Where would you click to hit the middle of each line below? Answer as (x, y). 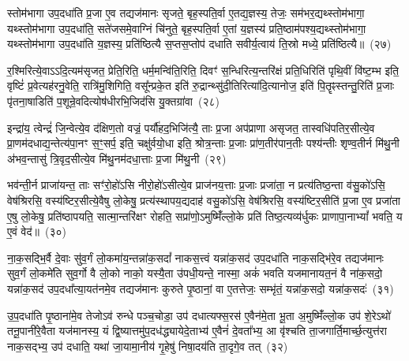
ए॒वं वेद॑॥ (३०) (37, 231)
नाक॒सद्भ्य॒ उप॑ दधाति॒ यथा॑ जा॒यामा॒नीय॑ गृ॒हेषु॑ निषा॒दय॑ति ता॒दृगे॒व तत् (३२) (148, 346)
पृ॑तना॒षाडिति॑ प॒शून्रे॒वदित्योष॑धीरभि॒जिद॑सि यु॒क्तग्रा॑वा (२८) (113, 100)
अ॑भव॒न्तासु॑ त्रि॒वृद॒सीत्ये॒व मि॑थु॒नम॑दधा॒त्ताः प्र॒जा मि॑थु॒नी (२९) (117, 158)
